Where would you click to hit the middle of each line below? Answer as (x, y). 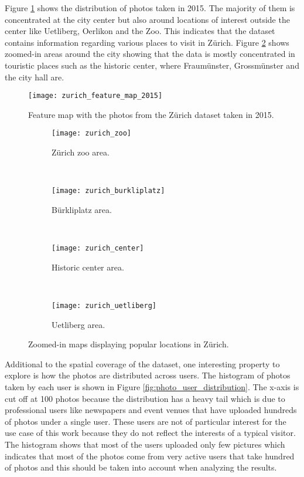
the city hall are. (35, 77)
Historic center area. (88, 267)
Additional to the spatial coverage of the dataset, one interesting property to (142, 363)
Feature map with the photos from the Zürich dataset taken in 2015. (151, 114)
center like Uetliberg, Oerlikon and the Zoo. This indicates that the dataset (140, 31)
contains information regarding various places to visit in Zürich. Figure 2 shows (147, 42)
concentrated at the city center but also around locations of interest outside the (147, 19)
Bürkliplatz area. (82, 209)
